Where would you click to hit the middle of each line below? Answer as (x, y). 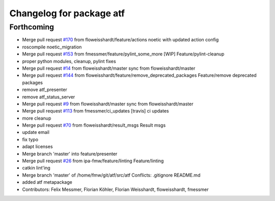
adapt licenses (37, 147)
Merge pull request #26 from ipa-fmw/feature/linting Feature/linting (93, 161)
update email (36, 132)
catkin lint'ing (36, 168)
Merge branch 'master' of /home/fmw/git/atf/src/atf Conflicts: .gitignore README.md (111, 175)
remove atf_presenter (45, 90)
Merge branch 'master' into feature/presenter (70, 154)
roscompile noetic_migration (52, 47)
